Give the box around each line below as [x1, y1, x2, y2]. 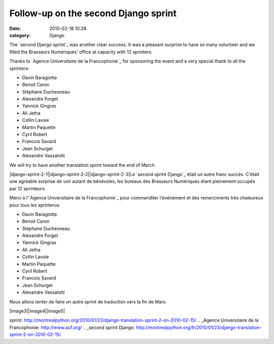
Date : [9, 25, 21, 31]
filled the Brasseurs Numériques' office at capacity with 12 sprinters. [9, 49, 153, 55]
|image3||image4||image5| [9, 308, 65, 314]
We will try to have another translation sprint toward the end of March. [9, 162, 156, 168]
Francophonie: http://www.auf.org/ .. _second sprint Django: [9, 324, 135, 330]
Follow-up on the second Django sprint [9, 8, 177, 19]
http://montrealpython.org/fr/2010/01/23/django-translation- [136, 324, 262, 330]
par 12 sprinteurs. [9, 185, 46, 191]
